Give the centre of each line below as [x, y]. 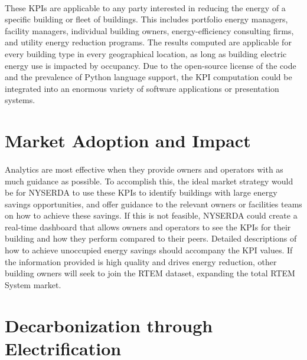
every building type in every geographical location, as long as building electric [146, 53]
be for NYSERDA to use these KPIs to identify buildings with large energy [141, 192]
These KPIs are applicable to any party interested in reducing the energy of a [145, 7]
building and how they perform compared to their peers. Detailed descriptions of [151, 238]
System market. [33, 284]
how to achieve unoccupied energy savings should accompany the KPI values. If [149, 250]
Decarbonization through [109, 325]
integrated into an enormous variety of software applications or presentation [142, 88]
